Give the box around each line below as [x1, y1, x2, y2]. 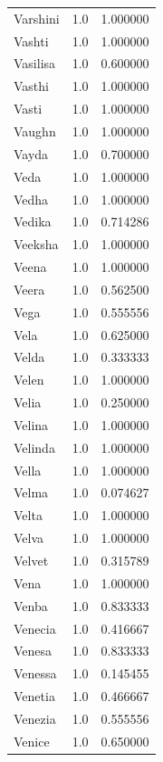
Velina [14, 415, 49, 434]
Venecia [14, 618, 56, 637]
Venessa [14, 664, 57, 683]
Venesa [14, 641, 53, 660]
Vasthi [14, 76, 49, 95]
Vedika [14, 212, 52, 231]
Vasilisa [14, 54, 56, 73]
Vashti [14, 31, 49, 50]
